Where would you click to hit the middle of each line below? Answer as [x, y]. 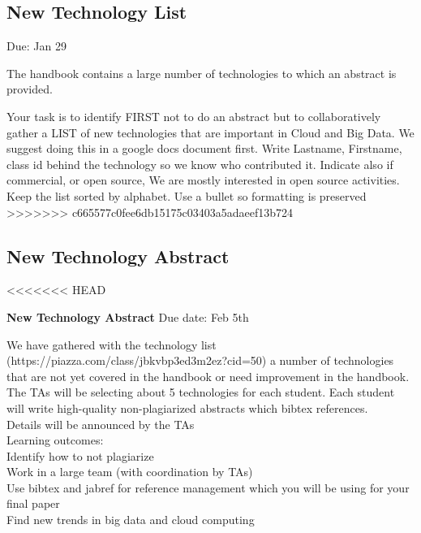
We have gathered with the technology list [112, 344]
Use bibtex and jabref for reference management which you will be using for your [208, 487]
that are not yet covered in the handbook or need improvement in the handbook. [208, 376]
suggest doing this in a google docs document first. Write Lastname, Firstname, [204, 148]
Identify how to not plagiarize [80, 455]
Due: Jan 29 [37, 46]
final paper [33, 503]
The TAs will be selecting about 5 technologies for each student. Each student [201, 392]
